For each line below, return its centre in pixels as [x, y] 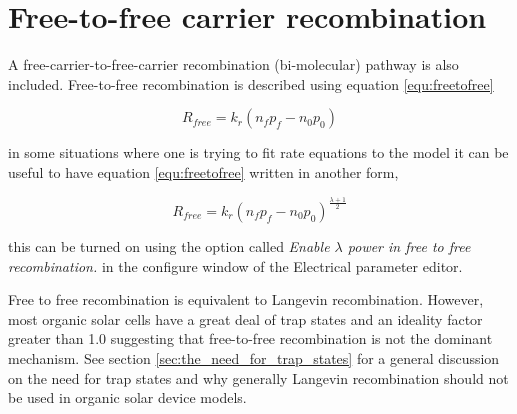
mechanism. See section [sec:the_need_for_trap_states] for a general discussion [254, 357]
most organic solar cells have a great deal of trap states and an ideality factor [245, 318]
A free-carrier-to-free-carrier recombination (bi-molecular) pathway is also [233, 64]
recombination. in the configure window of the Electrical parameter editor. [235, 265]
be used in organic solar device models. [127, 397]
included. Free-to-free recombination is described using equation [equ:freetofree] [251, 83]
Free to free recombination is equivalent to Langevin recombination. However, [246, 299]
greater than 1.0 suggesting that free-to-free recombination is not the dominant [250, 338]
